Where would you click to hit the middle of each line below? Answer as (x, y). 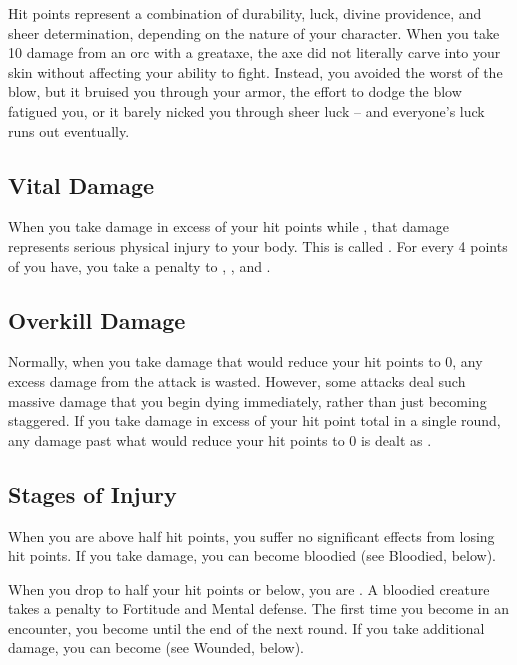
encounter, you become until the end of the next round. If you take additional (246, 627)
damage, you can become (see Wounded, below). (156, 647)
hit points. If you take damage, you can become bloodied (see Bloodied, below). (252, 555)
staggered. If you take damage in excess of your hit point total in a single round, (254, 420)
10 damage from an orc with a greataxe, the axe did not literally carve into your (254, 52)
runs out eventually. (69, 130)
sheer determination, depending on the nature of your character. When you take (254, 32)
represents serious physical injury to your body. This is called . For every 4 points (258, 245)
